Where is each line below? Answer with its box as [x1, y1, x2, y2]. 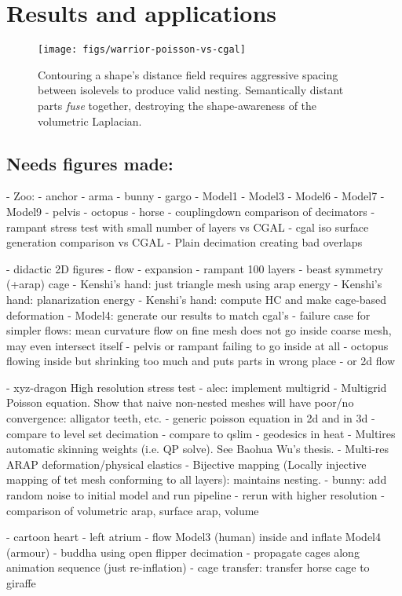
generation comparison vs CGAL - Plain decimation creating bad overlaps [6, 234, 363, 250]
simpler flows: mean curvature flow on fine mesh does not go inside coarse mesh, [6, 322, 392, 338]
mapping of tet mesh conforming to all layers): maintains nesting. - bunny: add [6, 471, 387, 488]
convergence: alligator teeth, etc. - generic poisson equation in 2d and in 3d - [6, 410, 375, 426]
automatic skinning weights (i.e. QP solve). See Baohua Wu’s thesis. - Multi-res [6, 441, 389, 457]
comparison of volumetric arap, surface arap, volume [6, 502, 259, 518]
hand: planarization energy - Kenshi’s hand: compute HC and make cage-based [6, 291, 387, 307]
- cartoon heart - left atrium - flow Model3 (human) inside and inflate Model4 [6, 528, 381, 545]
